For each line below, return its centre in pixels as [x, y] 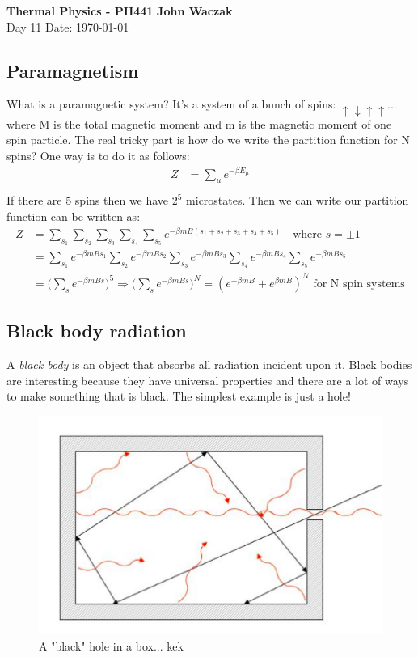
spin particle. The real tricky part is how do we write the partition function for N [208, 140]
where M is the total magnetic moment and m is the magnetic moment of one [199, 123]
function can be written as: [74, 216]
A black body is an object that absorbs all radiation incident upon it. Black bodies [209, 364]
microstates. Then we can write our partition [298, 200]
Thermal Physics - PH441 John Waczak [120, 11]
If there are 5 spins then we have [88, 200]
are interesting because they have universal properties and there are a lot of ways [208, 380]
